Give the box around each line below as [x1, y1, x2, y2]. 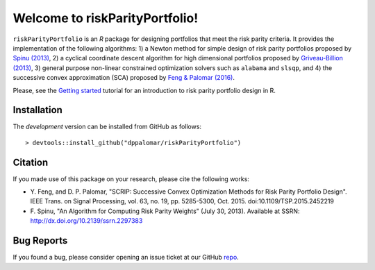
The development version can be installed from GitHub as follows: [12, 122, 201, 131]
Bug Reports [12, 235, 68, 246]
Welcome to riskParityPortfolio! [12, 10, 199, 26]
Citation [12, 156, 49, 168]
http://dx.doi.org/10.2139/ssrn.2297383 [30, 217, 143, 225]
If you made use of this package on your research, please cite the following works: [12, 174, 250, 183]
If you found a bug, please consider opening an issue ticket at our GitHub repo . [12, 253, 239, 262]
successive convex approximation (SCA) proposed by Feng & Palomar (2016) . [12, 74, 235, 82]
